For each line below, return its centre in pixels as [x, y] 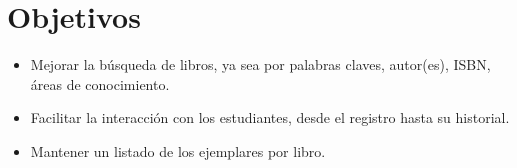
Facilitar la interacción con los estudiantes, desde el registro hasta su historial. [270, 117]
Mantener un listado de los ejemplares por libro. [178, 150]
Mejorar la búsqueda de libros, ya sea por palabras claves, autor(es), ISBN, [260, 64]
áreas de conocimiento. [100, 83]
